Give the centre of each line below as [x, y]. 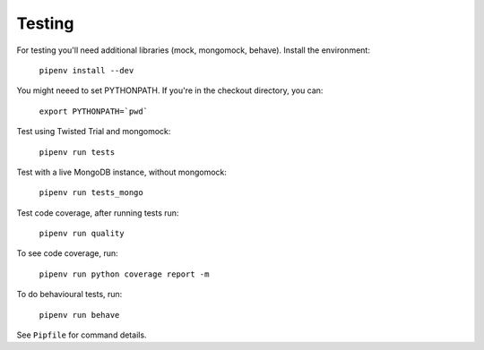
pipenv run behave [79, 315]
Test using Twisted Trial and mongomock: [94, 132]
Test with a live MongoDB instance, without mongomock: [122, 172]
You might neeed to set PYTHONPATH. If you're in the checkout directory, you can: [170, 90]
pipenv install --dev [86, 70]
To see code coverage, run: [67, 253]
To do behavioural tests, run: [69, 295]
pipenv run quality [82, 234]
